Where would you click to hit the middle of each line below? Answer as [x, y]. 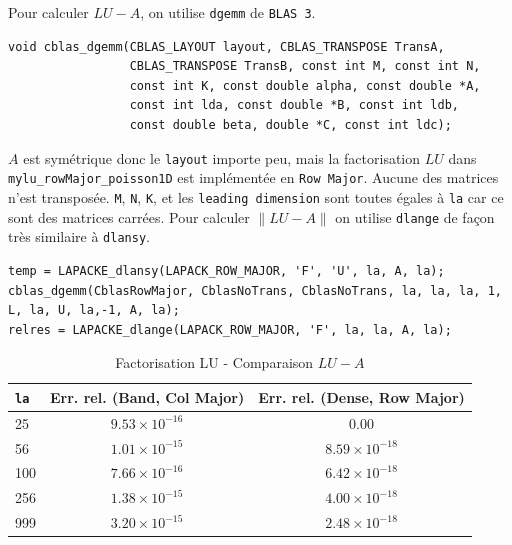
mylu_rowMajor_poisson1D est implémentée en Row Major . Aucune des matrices [253, 177]
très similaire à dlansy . [79, 236]
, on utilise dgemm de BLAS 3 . [228, 12]
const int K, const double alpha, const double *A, [305, 85]
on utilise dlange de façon [415, 216]
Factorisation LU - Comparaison [214, 362]
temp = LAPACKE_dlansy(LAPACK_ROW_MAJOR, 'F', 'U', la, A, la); [226, 270]
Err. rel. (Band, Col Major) [147, 396]
